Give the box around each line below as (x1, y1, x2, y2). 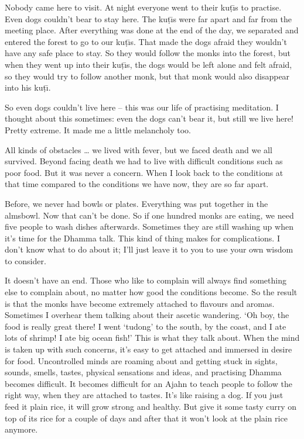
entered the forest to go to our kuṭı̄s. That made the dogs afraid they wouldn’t (5, 35, 287, 47)
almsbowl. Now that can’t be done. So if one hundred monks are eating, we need (5, 209, 294, 221)
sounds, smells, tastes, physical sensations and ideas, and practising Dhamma (5, 366, 282, 378)
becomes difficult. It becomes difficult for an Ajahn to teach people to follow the (5, 377, 292, 389)
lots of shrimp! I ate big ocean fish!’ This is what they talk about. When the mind (5, 331, 300, 344)
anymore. (5, 423, 38, 435)
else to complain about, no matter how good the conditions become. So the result (5, 286, 298, 298)
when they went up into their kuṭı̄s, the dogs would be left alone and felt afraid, (5, 58, 292, 70)
